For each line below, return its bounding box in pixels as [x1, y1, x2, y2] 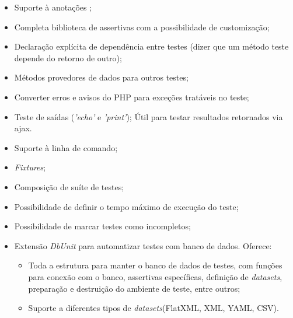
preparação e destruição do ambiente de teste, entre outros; [28, 282, 240, 294]
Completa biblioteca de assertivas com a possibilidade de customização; [14, 20, 270, 33]
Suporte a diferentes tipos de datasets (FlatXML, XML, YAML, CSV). [28, 302, 279, 314]
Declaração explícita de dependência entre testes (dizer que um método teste [14, 40, 289, 53]
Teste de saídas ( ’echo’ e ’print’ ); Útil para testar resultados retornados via [14, 110, 283, 123]
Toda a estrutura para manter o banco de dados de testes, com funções [28, 259, 282, 271]
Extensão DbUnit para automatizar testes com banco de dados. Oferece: [14, 239, 272, 251]
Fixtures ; [14, 161, 46, 173]
